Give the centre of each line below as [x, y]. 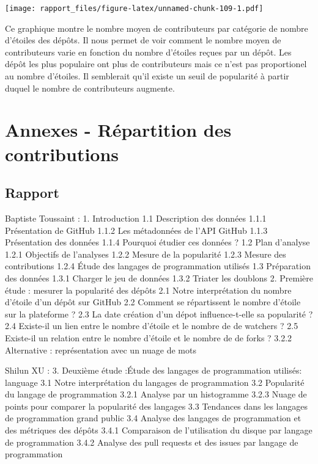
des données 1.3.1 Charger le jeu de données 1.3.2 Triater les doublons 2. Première [159, 277]
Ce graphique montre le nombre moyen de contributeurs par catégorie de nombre [157, 28]
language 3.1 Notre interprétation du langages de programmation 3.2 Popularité [155, 382]
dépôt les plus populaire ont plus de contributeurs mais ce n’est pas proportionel [156, 64]
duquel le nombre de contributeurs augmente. [90, 88]
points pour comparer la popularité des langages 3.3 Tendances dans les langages [156, 406]
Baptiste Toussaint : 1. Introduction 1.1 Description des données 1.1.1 [136, 218]
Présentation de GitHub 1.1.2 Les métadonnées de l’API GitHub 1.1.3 [136, 230]
